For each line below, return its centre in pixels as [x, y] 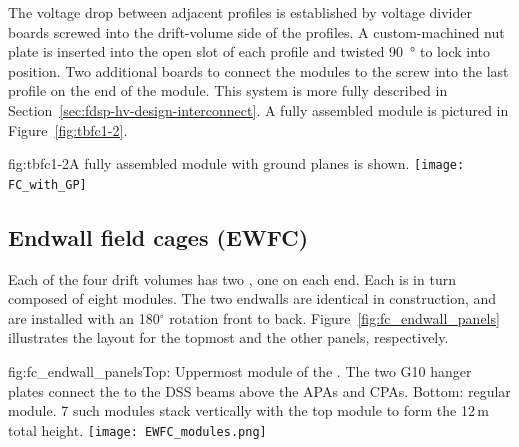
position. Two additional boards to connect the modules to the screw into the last [258, 70]
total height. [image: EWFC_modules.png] [137, 429]
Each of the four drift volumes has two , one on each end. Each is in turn [232, 278]
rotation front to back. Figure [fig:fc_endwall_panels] [334, 317]
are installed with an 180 [84, 317]
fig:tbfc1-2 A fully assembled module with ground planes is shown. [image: [236, 163]
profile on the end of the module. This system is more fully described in [228, 90]
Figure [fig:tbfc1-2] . [68, 129]
